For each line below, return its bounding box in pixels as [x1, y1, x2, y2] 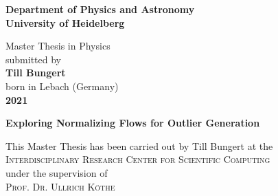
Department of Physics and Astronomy [5, 2, 195, 16]
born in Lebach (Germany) [5, 78, 119, 93]
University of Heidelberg [5, 15, 125, 30]
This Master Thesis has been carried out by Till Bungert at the [5, 138, 273, 153]
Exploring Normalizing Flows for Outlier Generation [5, 116, 260, 130]
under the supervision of [5, 165, 108, 179]
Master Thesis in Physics [5, 39, 111, 53]
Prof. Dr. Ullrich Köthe [5, 179, 115, 193]
